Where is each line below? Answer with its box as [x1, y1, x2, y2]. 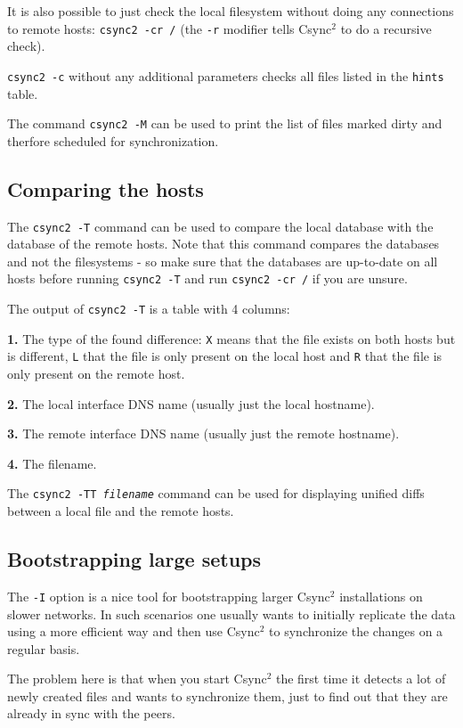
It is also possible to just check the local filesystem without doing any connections [7, 2, 454, 20]
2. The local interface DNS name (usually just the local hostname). [7, 394, 375, 413]
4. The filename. [7, 454, 97, 472]
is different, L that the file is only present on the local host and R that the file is [7, 347, 443, 365]
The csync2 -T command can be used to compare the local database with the [7, 217, 434, 235]
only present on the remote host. [7, 364, 185, 383]
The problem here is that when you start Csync [7, 669, 267, 688]
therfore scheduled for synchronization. [7, 131, 219, 150]
